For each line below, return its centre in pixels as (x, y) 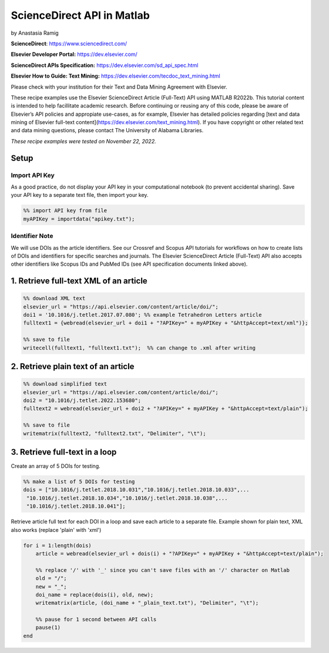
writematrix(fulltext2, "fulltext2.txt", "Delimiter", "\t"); (115, 433)
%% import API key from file (65, 211)
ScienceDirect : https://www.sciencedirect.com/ (69, 43)
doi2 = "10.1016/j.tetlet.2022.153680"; (82, 401)
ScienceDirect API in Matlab (80, 15)
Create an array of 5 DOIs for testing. (56, 466)
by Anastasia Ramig (35, 33)
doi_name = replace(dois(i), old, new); (95, 595)
